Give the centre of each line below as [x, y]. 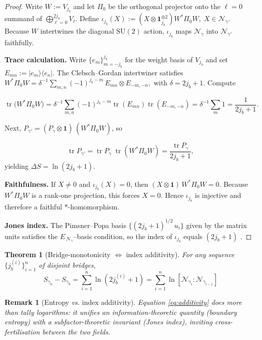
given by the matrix [216, 225]
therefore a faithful [33, 206]
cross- [224, 322]
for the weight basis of [159, 59]
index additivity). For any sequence [180, 254]
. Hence [172, 195]
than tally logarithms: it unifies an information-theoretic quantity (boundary [121, 312]
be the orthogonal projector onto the [164, 6]
